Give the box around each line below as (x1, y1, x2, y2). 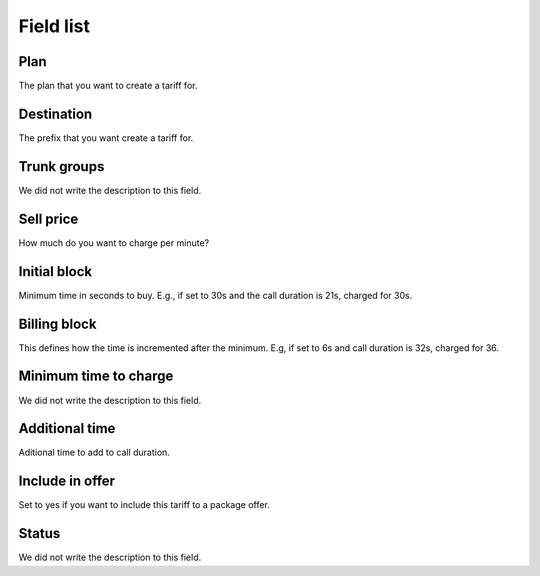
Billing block (18, 315, 97, 332)
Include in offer (18, 473, 115, 490)
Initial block (18, 263, 93, 280)
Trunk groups (18, 158, 105, 175)
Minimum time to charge (18, 368, 174, 385)
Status (18, 525, 61, 542)
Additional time (18, 420, 116, 437)
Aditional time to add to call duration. (18, 446, 170, 459)
